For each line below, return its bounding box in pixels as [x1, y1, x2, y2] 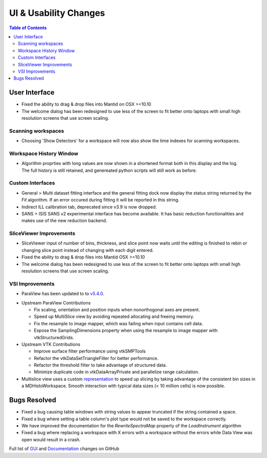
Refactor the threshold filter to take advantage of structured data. [34, 362, 167, 368]
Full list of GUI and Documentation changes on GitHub [9, 446, 120, 452]
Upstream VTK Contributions [21, 341, 81, 347]
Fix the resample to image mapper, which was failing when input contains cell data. [34, 320, 203, 326]
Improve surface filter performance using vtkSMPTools [34, 348, 146, 354]
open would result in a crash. [21, 436, 81, 443]
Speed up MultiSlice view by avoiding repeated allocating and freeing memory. [34, 313, 195, 319]
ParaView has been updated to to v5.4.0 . [21, 291, 104, 297]
